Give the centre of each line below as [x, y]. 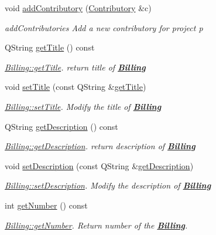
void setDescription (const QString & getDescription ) [99, 165]
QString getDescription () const [61, 126]
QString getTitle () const [50, 47]
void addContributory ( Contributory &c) [78, 8]
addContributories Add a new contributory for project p [104, 27]
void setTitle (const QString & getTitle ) [76, 87]
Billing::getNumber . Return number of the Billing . [96, 225]
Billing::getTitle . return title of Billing [75, 67]
